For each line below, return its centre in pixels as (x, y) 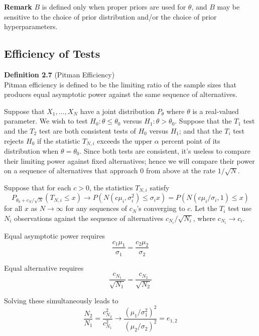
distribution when (31, 151)
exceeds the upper (125, 140)
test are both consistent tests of (87, 130)
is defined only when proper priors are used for (114, 7)
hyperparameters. (31, 26)
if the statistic (59, 140)
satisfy (160, 187)
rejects (14, 140)
